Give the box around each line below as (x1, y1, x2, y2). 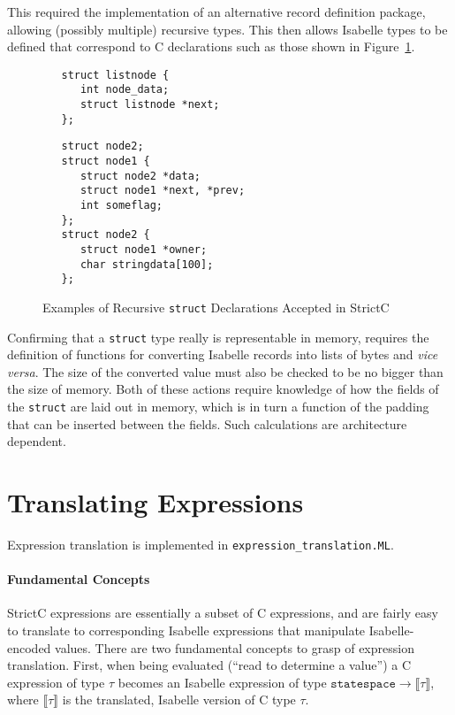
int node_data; (80, 83, 170, 96)
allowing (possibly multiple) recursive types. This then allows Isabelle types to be (7, 19, 448, 38)
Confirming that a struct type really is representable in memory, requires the (7, 327, 429, 346)
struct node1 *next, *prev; (80, 184, 246, 197)
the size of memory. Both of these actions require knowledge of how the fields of (7, 380, 439, 398)
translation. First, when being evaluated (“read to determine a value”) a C (7, 656, 412, 674)
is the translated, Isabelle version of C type (62, 690, 296, 709)
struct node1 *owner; (80, 243, 208, 256)
